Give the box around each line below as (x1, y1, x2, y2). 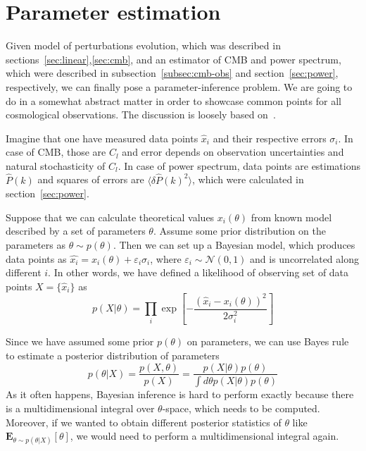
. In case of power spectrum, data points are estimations (118, 158, 361, 173)
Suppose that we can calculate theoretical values (6, 209, 215, 224)
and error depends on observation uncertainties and (122, 144, 344, 159)
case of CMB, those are (6, 144, 106, 159)
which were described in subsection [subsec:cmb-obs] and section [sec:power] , (6, 66, 339, 80)
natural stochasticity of (6, 158, 106, 173)
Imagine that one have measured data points (6, 130, 198, 145)
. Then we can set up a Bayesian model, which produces (113, 237, 355, 252)
